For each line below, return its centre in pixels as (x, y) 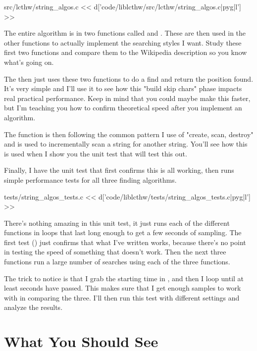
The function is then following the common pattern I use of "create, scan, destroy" (129, 134)
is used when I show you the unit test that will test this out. (96, 153)
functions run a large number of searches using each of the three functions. (117, 262)
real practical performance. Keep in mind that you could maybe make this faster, (127, 98)
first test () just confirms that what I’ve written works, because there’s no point (125, 242)
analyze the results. (33, 307)
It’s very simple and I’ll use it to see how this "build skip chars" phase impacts (123, 88)
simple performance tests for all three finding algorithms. (90, 179)
